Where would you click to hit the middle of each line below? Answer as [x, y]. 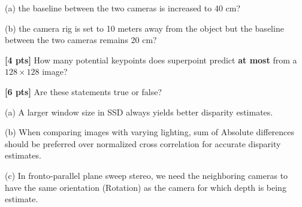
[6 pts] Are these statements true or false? [84, 91]
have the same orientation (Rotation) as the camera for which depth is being [146, 187]
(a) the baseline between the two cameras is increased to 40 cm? [123, 8]
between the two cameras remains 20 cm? [81, 40]
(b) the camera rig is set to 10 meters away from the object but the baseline [144, 28]
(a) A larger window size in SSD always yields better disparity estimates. [139, 112]
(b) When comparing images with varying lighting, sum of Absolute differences [150, 132]
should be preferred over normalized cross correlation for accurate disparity [143, 143]
